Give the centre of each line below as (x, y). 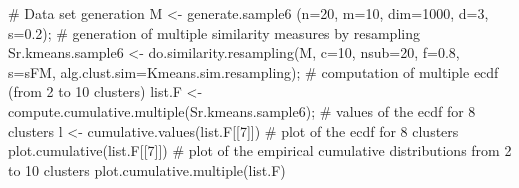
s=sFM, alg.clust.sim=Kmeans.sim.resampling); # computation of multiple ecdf (253, 71)
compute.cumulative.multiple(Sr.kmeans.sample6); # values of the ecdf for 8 (242, 110)
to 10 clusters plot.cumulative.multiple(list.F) (147, 169)
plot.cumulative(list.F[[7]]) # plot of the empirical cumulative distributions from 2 (260, 150)
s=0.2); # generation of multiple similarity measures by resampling (214, 32)
